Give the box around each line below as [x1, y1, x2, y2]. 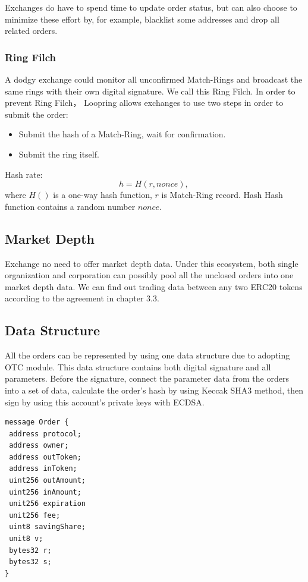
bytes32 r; [9, 546, 52, 555]
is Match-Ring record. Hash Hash [161, 188, 283, 201]
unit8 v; [9, 534, 43, 543]
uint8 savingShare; [9, 523, 86, 531]
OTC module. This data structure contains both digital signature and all [5, 360, 271, 373]
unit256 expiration [9, 499, 86, 508]
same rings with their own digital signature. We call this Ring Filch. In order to [5, 84, 296, 97]
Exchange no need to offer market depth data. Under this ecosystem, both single [5, 257, 298, 269]
